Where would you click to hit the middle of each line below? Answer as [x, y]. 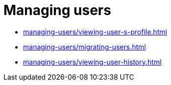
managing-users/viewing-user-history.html [92, 62]
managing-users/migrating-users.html [85, 47]
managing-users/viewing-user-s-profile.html [95, 32]
